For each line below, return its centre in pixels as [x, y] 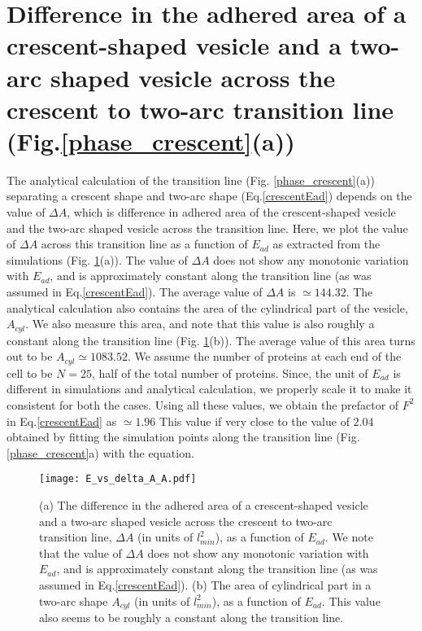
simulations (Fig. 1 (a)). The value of [97, 259]
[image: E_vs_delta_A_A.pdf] [118, 479]
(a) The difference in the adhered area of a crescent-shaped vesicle [204, 504]
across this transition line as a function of [144, 244]
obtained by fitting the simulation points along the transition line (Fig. [183, 437]
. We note [349, 537]
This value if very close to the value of [255, 421]
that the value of [80, 552]
